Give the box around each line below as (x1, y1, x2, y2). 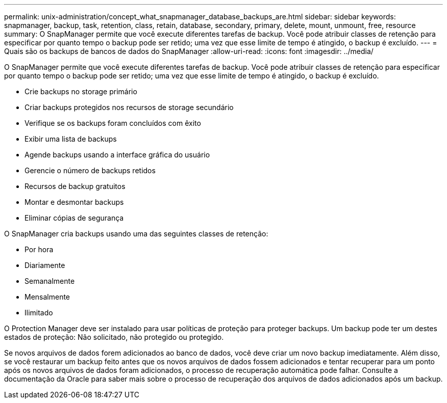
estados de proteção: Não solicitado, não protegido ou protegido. (4, 333, 224, 341)
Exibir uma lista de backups (24, 135, 117, 143)
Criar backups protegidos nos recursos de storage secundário (24, 103, 234, 112)
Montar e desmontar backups (24, 198, 124, 206)
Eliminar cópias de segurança (24, 213, 124, 222)
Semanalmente (24, 277, 75, 285)
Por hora (24, 245, 54, 254)
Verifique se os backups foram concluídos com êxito (24, 119, 201, 127)
